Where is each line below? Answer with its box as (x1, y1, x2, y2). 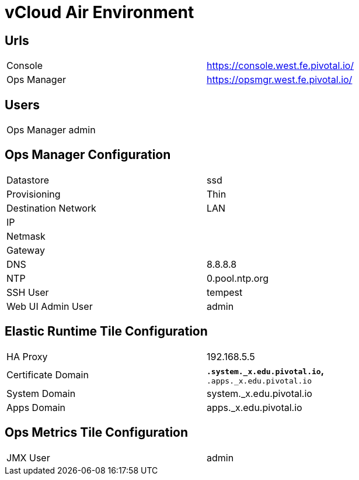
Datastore (6, 174, 50, 186)
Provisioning (6, 188, 61, 200)
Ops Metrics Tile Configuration (5, 425, 189, 440)
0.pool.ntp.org (207, 272, 269, 284)
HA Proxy (6, 350, 48, 362)
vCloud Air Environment (5, 2, 194, 22)
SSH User (6, 286, 49, 298)
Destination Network (6, 202, 96, 214)
